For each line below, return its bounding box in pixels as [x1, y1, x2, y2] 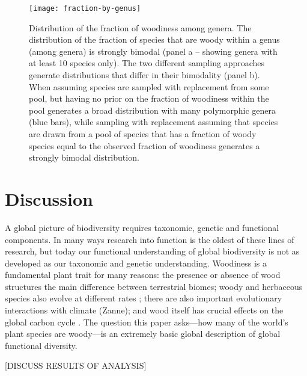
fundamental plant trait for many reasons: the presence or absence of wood [5, 268, 281, 281]
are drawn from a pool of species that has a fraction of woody [29, 128, 257, 140]
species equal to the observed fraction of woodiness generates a [29, 139, 260, 152]
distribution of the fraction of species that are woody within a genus [29, 33, 280, 46]
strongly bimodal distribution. [29, 151, 139, 164]
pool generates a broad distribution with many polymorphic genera [29, 103, 276, 116]
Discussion [5, 186, 93, 211]
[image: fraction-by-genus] [29, 4, 141, 13]
